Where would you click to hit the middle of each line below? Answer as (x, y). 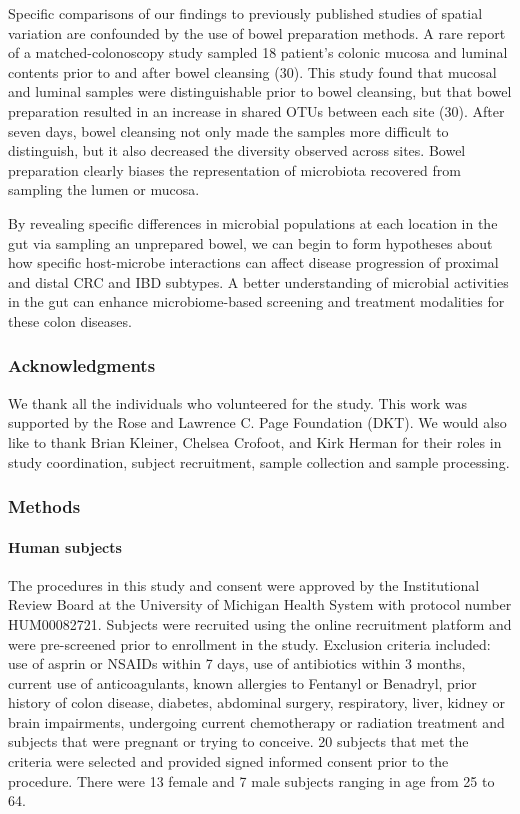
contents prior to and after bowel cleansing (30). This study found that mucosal (252, 71)
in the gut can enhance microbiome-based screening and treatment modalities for (256, 301)
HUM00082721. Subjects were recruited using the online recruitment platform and (260, 623)
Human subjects (65, 546)
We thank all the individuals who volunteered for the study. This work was (237, 402)
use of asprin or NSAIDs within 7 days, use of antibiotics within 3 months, (237, 663)
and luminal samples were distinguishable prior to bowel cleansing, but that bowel (260, 91)
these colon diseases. (70, 320)
